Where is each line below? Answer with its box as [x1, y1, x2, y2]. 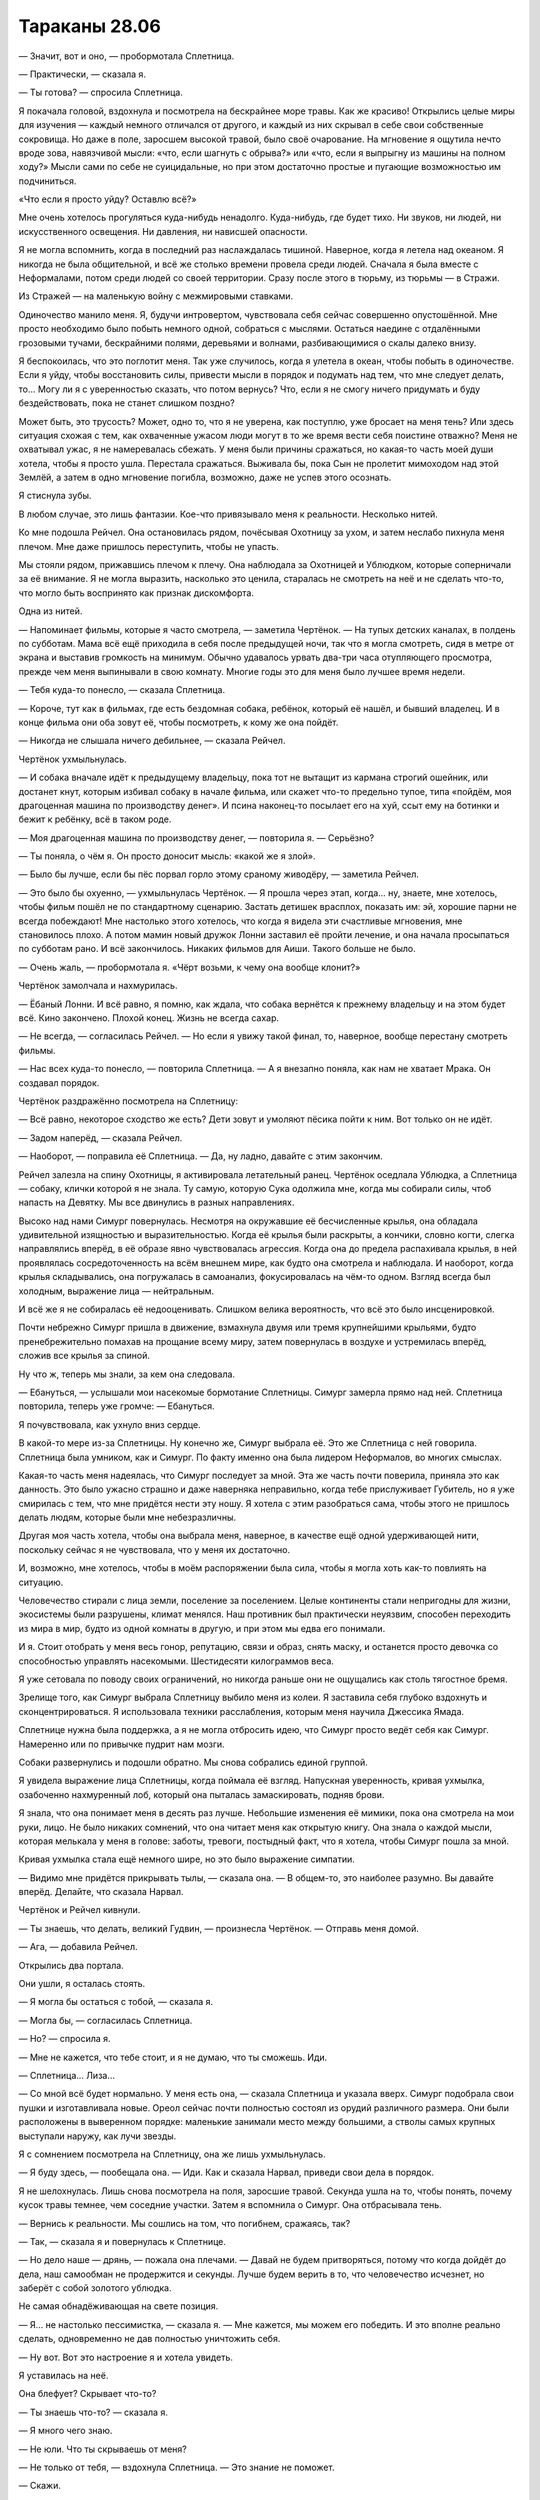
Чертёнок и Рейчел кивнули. [18, 1904, 141, 1916]
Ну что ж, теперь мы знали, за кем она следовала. [18, 1368, 235, 1380]
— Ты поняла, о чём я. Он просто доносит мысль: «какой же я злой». [18, 850, 316, 862]
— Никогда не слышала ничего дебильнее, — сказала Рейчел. [18, 735, 286, 747]
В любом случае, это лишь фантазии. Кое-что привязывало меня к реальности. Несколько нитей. [18, 508, 439, 520]
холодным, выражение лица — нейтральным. [18, 1285, 215, 1297]
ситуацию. [18, 1576, 64, 1588]
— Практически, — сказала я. [18, 68, 147, 80]
